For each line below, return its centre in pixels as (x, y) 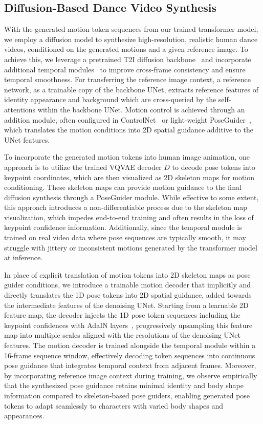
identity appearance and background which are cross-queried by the (110, 99)
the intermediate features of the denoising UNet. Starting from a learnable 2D (126, 305)
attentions (20, 109)
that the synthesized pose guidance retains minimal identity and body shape (124, 385)
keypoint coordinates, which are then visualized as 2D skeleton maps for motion (129, 177)
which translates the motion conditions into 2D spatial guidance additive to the (129, 130)
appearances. (24, 416)
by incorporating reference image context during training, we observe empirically (131, 375)
